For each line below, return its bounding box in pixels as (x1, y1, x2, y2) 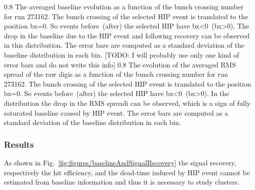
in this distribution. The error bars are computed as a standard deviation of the (4, 40, 245, 50)
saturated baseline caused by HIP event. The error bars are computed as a (4, 107, 228, 118)
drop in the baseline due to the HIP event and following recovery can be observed (4, 30, 250, 40)
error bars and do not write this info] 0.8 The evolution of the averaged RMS (4, 59, 236, 69)
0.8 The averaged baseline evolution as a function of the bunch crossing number (4, 1, 244, 11)
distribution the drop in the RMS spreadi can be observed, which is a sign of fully (4, 97, 251, 108)
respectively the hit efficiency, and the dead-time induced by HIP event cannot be (4, 167, 250, 177)
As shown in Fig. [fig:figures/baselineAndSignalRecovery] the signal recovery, (4, 157, 236, 167)
